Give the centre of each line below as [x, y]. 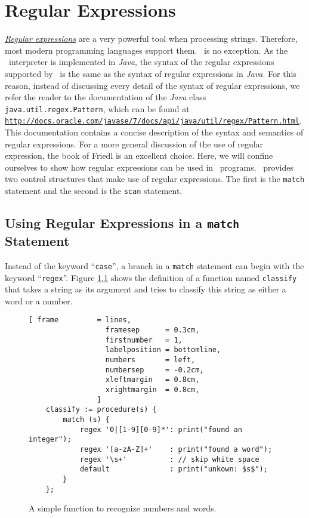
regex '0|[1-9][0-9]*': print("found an [161, 429]
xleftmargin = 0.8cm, [152, 380]
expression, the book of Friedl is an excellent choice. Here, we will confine [139, 155]
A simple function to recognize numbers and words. [123, 508]
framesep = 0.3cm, [152, 330]
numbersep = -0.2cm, [154, 370]
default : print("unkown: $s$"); [174, 469]
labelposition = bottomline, [163, 350]
